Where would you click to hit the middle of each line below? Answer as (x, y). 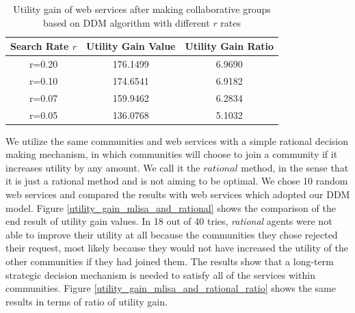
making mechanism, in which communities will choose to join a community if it (172, 154)
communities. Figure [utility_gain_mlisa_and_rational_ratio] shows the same (171, 288)
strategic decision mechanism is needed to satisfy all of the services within (160, 274)
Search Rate (40, 46)
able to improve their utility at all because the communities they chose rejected (172, 234)
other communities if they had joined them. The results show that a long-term (170, 261)
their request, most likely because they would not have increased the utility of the (177, 248)
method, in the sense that (295, 167)
